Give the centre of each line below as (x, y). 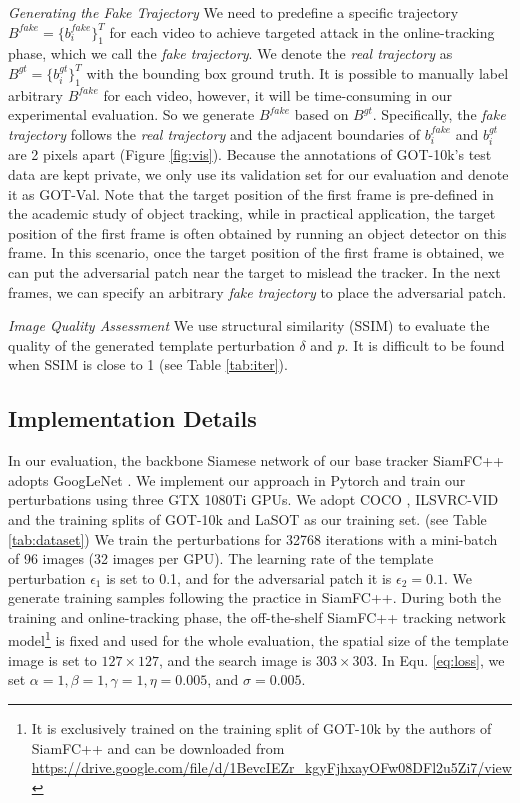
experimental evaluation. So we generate (131, 114)
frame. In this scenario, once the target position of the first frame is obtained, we (256, 252)
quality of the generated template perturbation (151, 344)
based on (321, 114)
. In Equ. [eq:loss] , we (439, 659)
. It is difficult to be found (424, 344)
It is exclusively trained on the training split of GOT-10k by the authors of (261, 727)
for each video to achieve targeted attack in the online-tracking (302, 31)
